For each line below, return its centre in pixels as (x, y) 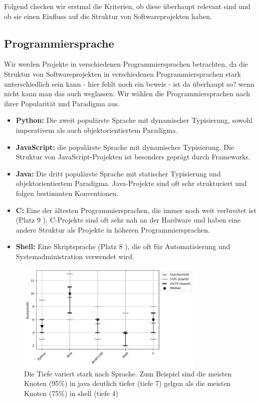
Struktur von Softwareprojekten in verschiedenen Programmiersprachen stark (122, 73)
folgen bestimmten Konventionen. (67, 193)
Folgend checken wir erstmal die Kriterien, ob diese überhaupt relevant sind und (127, 6)
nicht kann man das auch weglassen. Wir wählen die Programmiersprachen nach (127, 93)
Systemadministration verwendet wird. (75, 256)
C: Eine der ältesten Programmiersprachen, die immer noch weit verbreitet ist (136, 210)
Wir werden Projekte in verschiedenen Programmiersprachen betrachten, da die (126, 64)
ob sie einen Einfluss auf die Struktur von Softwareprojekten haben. (108, 16)
